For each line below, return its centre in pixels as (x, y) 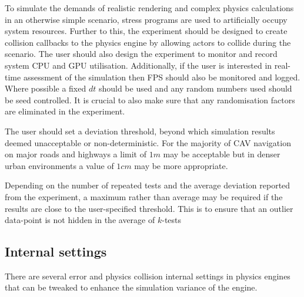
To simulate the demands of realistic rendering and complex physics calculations (149, 8)
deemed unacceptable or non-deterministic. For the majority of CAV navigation (148, 142)
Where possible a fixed (46, 88)
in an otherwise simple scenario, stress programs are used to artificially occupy (146, 19)
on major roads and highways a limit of (76, 154)
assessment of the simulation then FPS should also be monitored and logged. (162, 77)
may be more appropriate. (181, 165)
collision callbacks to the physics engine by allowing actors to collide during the (148, 42)
